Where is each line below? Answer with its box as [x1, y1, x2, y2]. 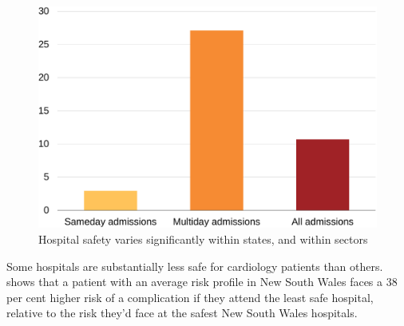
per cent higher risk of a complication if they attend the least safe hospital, [6, 288, 374, 305]
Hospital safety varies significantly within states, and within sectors [38, 231, 368, 248]
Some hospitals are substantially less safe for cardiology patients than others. [6, 257, 383, 274]
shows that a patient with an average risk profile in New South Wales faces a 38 [6, 273, 398, 290]
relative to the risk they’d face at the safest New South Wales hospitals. [6, 304, 358, 321]
